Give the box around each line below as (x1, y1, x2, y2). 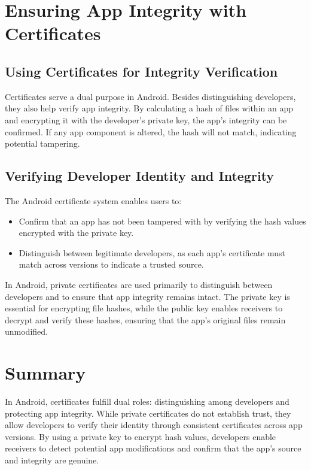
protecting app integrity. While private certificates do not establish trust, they (5, 407, 291, 419)
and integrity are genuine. (5, 453, 99, 466)
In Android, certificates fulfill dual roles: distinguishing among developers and (5, 395, 289, 407)
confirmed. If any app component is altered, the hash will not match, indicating (5, 125, 297, 138)
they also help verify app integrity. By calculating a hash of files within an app (5, 102, 293, 114)
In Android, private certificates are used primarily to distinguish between (5, 278, 273, 290)
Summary (5, 360, 86, 385)
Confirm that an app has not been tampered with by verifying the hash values (19, 214, 306, 227)
